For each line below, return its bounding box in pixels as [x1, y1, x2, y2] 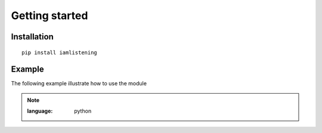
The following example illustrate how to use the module [11, 80, 147, 87]
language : [27, 107, 53, 115]
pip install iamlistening [21, 49, 98, 56]
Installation [11, 32, 54, 42]
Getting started [11, 9, 88, 22]
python [74, 107, 92, 115]
